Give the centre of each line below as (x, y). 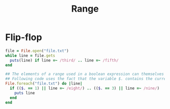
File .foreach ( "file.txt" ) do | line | (44, 84)
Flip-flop (24, 37)
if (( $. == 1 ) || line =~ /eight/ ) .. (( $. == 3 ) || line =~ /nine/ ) (85, 88)
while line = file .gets (30, 56)
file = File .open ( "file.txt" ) (37, 51)
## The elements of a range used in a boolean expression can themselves (85, 74)
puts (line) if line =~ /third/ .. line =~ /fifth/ (64, 60)
